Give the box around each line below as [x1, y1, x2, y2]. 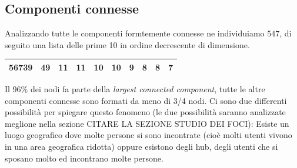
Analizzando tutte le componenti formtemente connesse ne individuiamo [5, 27, 265, 39]
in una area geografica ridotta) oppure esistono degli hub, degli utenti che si [5, 140, 278, 152]
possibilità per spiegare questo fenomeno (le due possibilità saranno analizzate [5, 106, 286, 118]
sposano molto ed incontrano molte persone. [5, 152, 163, 164]
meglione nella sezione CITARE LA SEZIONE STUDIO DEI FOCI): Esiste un [5, 117, 289, 129]
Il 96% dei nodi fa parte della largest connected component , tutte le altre [5, 82, 265, 95]
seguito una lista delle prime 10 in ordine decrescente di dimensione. [5, 38, 250, 51]
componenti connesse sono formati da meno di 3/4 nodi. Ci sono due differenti [5, 94, 287, 106]
